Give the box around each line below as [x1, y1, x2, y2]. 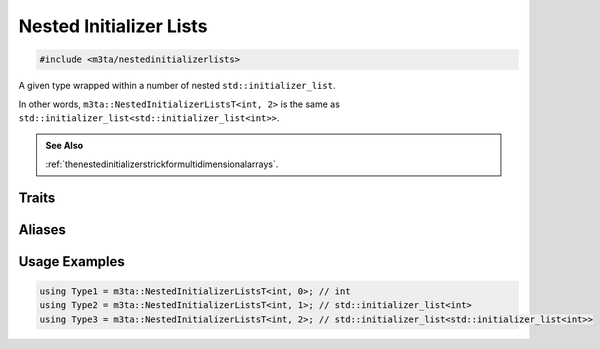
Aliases [18, 221, 67, 238]
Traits [18, 189, 56, 206]
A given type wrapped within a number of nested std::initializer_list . [18, 80, 336, 92]
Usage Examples [18, 253, 125, 270]
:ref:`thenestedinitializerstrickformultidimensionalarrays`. [45, 158, 279, 170]
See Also [45, 140, 84, 152]
